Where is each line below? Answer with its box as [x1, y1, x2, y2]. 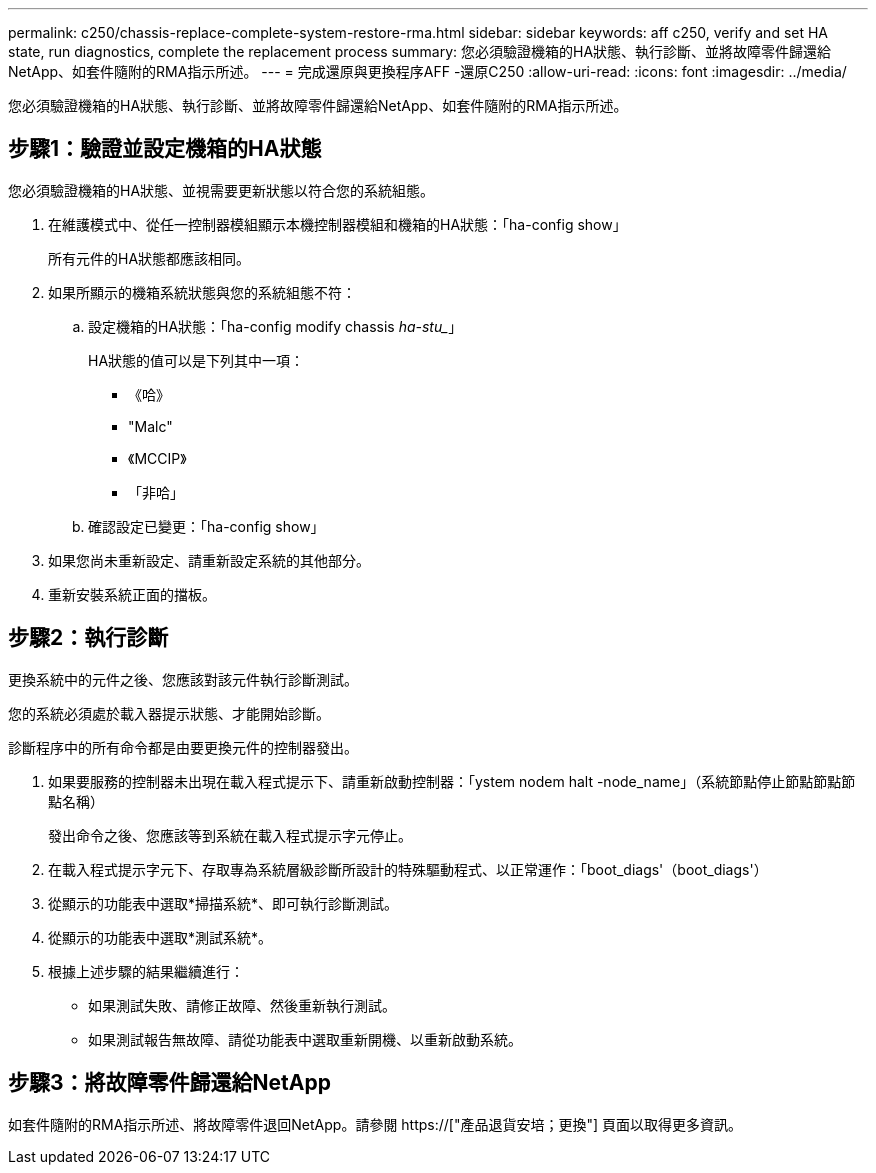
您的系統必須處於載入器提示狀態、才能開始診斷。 [8, 704, 330, 722]
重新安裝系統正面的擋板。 [48, 585, 216, 603]
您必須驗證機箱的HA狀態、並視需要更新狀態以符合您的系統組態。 [8, 181, 435, 199]
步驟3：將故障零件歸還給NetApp [8, 1070, 331, 1096]
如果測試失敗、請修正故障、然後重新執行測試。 [88, 996, 396, 1014]
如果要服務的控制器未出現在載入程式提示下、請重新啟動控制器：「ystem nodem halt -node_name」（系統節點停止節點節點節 [48, 772, 856, 790]
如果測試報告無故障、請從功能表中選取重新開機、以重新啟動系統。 [88, 1030, 522, 1048]
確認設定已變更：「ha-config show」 [88, 517, 325, 535]
